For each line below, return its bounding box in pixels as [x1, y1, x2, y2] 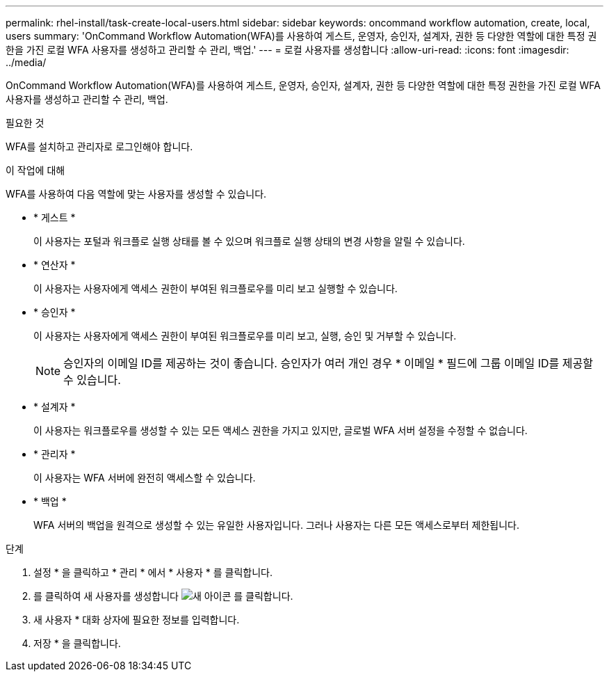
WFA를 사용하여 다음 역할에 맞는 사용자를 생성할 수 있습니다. [6, 188, 267, 200]
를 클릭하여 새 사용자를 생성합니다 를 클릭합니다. [33, 590, 293, 602]
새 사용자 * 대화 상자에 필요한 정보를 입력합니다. [33, 614, 240, 626]
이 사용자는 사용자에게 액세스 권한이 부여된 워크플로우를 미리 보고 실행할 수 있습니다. [33, 282, 398, 294]
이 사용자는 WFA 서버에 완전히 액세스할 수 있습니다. [33, 472, 256, 484]
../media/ [6, 56, 47, 68]
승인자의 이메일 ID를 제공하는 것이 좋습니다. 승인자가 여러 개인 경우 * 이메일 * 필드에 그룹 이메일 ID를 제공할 [63, 356, 593, 370]
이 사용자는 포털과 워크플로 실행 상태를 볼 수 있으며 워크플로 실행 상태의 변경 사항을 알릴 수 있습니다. [33, 235, 465, 247]
